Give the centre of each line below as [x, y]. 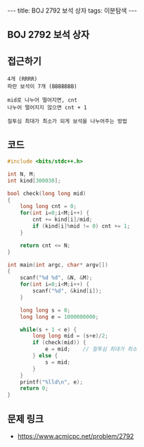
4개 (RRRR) [22, 79]
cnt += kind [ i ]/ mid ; [63, 220]
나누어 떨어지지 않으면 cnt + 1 [47, 108]
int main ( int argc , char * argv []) [58, 265]
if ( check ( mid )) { [59, 343]
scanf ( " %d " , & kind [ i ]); [67, 291]
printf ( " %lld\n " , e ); [51, 382]
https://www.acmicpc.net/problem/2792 [76, 436]
